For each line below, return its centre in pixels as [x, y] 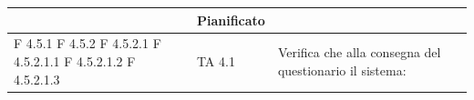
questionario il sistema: [342, 70]
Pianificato [231, 20]
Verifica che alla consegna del [359, 52]
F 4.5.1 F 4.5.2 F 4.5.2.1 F [88, 43]
